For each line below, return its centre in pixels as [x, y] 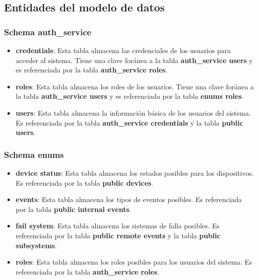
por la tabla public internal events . [73, 209]
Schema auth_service [48, 32]
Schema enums [34, 154]
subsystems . [36, 245]
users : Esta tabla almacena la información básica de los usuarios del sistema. [133, 112]
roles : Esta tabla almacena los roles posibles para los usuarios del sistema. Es [134, 262]
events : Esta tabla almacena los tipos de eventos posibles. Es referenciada [129, 199]
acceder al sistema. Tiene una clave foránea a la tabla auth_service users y [134, 60]
